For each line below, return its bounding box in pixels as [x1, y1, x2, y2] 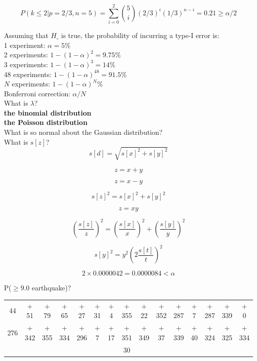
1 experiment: [4, 40, 45, 50]
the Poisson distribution [4, 117, 87, 127]
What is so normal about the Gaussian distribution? [4, 127, 163, 137]
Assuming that [4, 30, 48, 40]
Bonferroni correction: [4, 88, 71, 98]
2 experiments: [4, 49, 48, 60]
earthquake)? [32, 282, 71, 293]
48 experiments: [4, 69, 52, 79]
